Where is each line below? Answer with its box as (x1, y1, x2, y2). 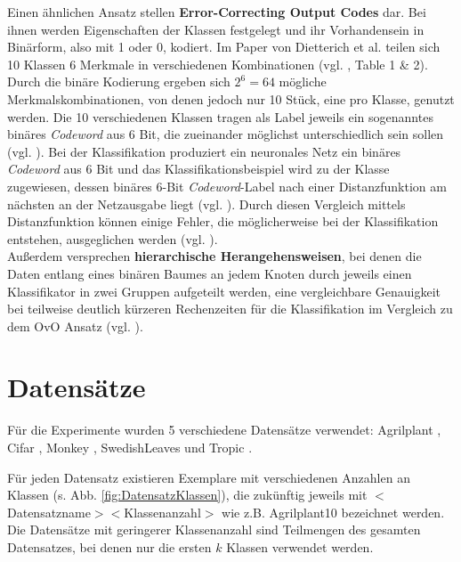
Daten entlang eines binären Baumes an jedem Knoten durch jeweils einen (7, 264, 412, 282)
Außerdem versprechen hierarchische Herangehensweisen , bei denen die (7, 247, 422, 265)
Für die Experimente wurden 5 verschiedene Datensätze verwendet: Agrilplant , (7, 420, 441, 439)
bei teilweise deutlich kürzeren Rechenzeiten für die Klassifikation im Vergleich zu (7, 299, 453, 318)
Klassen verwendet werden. (226, 537, 374, 556)
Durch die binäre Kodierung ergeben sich (7, 72, 230, 91)
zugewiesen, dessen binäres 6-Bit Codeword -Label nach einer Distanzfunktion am (7, 176, 447, 195)
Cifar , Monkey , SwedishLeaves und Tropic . (7, 438, 253, 456)
